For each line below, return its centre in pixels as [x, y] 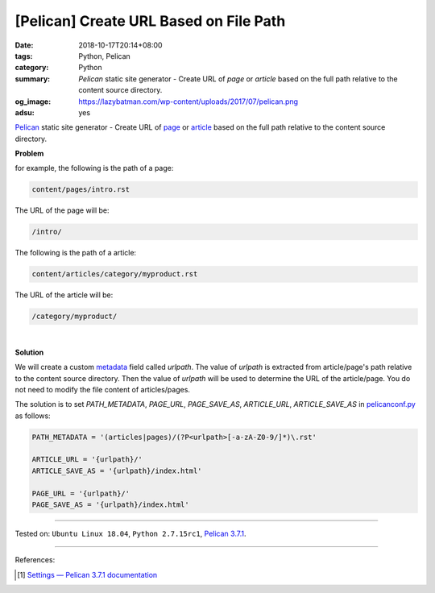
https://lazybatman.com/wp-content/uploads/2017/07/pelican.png [188, 102]
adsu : [25, 112]
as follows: [33, 416]
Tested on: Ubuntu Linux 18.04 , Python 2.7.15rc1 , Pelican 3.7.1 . [130, 533]
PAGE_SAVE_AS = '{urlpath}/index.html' [110, 505]
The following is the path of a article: [76, 253]
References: [35, 560]
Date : [24, 45]
